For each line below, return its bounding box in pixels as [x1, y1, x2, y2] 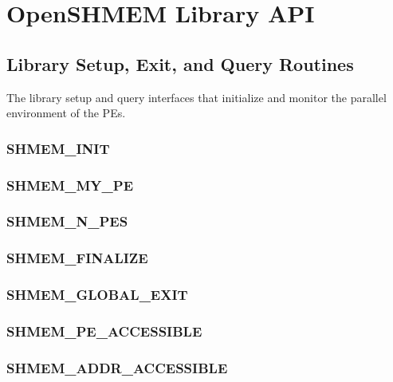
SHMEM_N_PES [6, 211, 128, 231]
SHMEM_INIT [6, 138, 110, 158]
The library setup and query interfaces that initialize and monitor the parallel [6, 89, 387, 105]
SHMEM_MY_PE [6, 175, 134, 195]
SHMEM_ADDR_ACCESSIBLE [6, 357, 228, 377]
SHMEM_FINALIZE [6, 248, 148, 268]
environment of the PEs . [6, 104, 126, 121]
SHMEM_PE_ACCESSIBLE [6, 321, 202, 341]
